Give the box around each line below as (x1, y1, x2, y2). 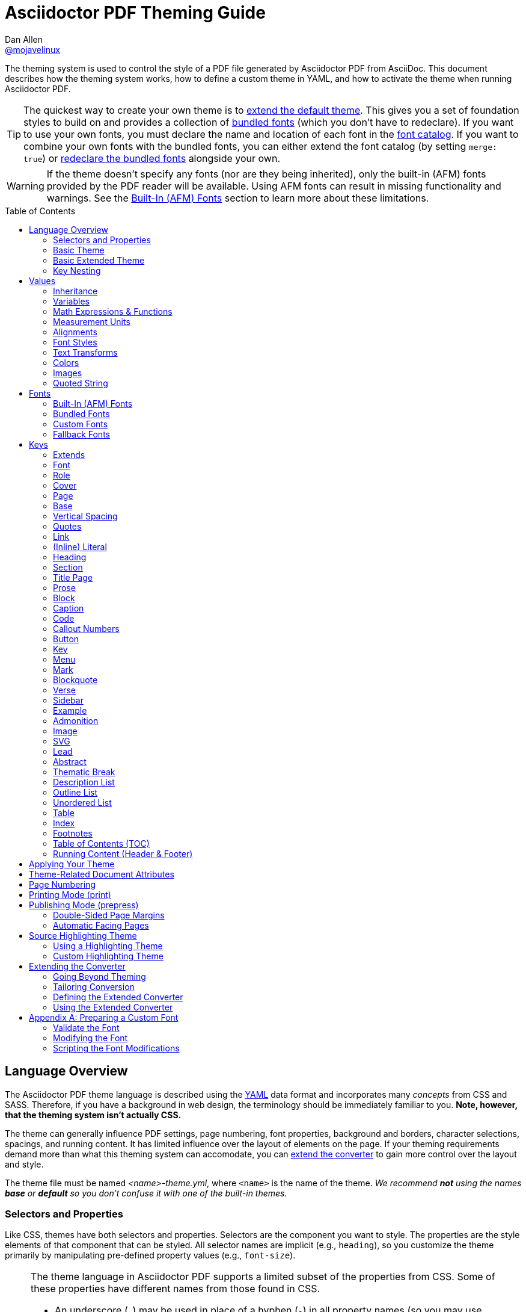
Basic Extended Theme (53, 255, 145, 265)
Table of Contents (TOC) (53, 838, 150, 849)
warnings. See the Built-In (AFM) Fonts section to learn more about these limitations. (46, 191, 429, 204)
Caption (53, 602, 84, 613)
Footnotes (53, 828, 93, 838)
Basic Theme (53, 244, 105, 255)
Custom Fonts (53, 418, 108, 429)
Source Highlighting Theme (29, 930, 137, 941)
